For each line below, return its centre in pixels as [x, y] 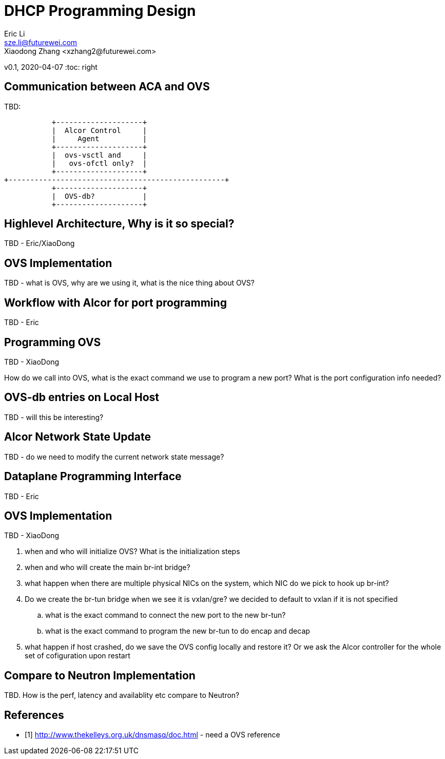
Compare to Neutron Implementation [100, 675]
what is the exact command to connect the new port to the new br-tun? [166, 615]
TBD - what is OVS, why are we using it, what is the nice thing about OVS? [129, 283]
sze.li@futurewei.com [41, 42]
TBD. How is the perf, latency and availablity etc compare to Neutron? [122, 695]
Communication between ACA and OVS [107, 87]
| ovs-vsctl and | [99, 155]
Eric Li [15, 33]
